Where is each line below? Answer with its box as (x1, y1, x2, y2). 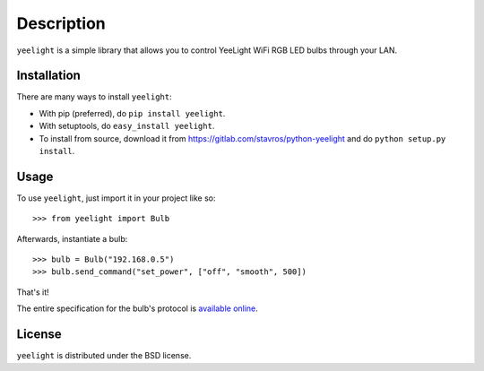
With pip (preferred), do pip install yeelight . (39, 108, 226, 118)
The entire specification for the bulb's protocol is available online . (16, 303, 259, 314)
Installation (16, 68, 81, 83)
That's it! (16, 287, 49, 298)
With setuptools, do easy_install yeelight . (39, 121, 215, 132)
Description (16, 13, 107, 33)
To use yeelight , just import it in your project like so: (16, 193, 216, 203)
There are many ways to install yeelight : (16, 91, 172, 102)
